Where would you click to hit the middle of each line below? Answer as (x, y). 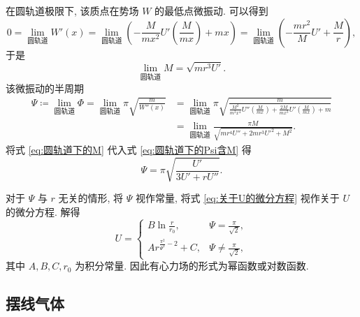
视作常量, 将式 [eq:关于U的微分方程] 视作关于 (238, 198)
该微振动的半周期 (45, 88)
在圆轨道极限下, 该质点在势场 (72, 10)
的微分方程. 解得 (43, 211)
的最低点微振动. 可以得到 (211, 10)
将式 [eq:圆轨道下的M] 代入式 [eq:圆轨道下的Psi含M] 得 (129, 150)
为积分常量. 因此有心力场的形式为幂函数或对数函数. (192, 266)
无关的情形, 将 (91, 198)
